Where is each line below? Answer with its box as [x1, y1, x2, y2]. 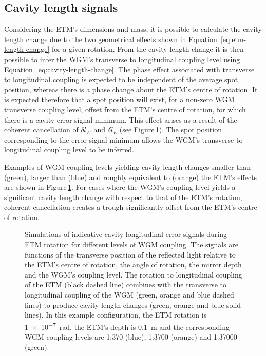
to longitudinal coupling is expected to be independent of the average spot [4, 74, 238, 85]
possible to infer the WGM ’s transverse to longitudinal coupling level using [4, 53, 240, 64]
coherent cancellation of [4, 124, 79, 135]
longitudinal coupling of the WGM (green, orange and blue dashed [25, 289, 234, 300]
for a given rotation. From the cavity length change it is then [51, 44, 244, 54]
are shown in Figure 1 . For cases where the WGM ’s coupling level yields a [4, 182, 236, 192]
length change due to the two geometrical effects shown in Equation [4, 33, 217, 44]
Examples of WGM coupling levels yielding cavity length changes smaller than [4, 161, 251, 172]
